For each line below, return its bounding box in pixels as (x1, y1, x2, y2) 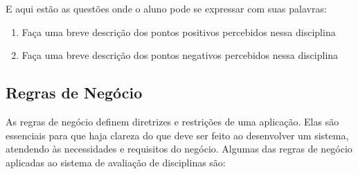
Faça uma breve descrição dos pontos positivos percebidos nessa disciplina (21, 24, 336, 39)
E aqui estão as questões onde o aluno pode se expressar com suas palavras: (6, 1, 327, 15)
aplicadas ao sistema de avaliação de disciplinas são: (6, 155, 226, 169)
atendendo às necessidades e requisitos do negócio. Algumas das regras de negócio (6, 141, 352, 156)
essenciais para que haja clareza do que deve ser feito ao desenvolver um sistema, (6, 128, 349, 142)
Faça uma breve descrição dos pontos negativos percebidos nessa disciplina (21, 48, 339, 62)
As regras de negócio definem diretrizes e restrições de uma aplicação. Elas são (6, 114, 339, 128)
